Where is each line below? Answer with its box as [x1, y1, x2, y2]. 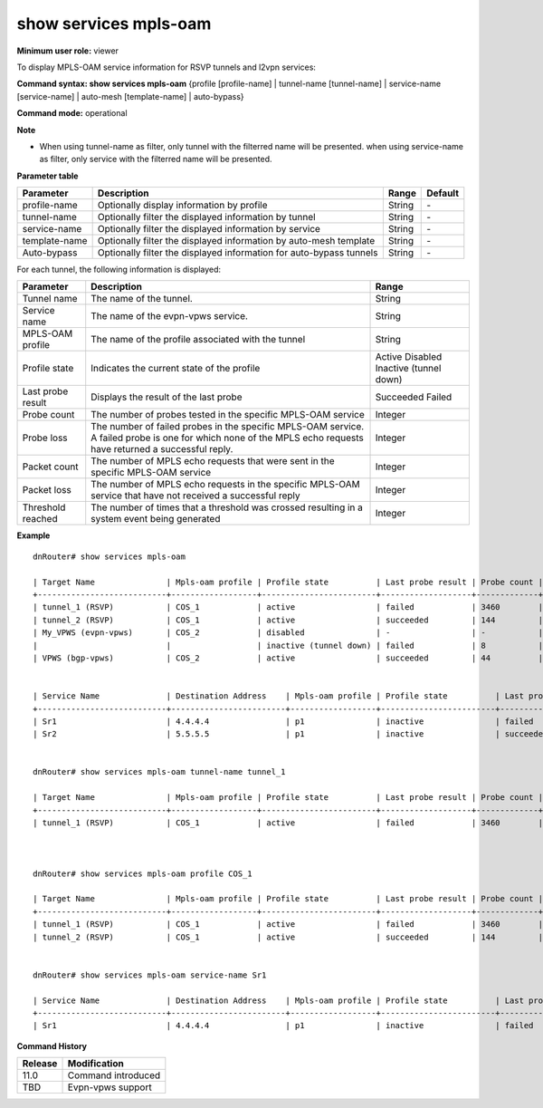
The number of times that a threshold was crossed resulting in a [90, 501, 364, 514]
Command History [16, 1040, 88, 1051]
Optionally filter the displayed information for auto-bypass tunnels [97, 246, 378, 259]
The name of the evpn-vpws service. [90, 310, 249, 323]
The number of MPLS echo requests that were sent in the [90, 455, 335, 467]
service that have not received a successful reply [90, 489, 300, 502]
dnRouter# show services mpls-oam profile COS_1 [33, 868, 252, 879]
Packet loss [22, 484, 71, 496]
